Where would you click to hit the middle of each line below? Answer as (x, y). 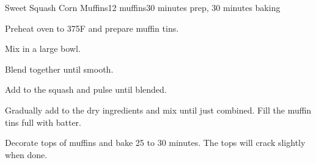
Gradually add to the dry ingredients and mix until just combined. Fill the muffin (158, 110)
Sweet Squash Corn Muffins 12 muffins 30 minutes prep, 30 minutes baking (143, 7)
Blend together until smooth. (59, 69)
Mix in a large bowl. (43, 49)
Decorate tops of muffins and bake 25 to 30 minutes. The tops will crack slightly (155, 143)
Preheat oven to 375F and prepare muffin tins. (92, 28)
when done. (26, 154)
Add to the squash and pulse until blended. (86, 89)
